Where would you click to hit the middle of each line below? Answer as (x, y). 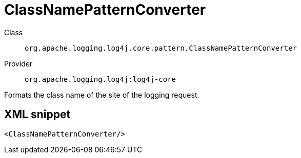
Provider (18, 63)
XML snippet (37, 115)
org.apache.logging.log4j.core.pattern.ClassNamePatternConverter (161, 48)
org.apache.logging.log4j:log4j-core (101, 79)
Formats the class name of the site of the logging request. (102, 95)
